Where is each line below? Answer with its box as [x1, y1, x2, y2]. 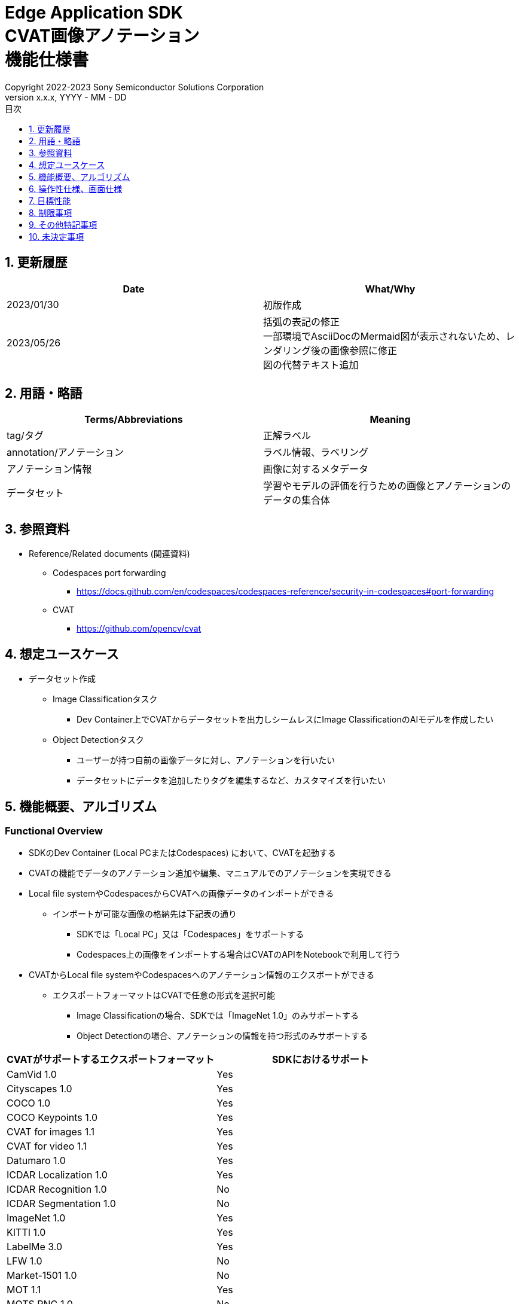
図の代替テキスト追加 [263, 358, 359, 371]
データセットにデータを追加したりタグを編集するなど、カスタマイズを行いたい [77, 775, 386, 786]
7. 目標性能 [29, 195, 71, 206]
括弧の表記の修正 [263, 315, 340, 328]
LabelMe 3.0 [7, 1241, 63, 1253]
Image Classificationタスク [53, 694, 158, 705]
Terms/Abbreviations [84, 413, 183, 426]
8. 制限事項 [29, 207, 72, 218]
